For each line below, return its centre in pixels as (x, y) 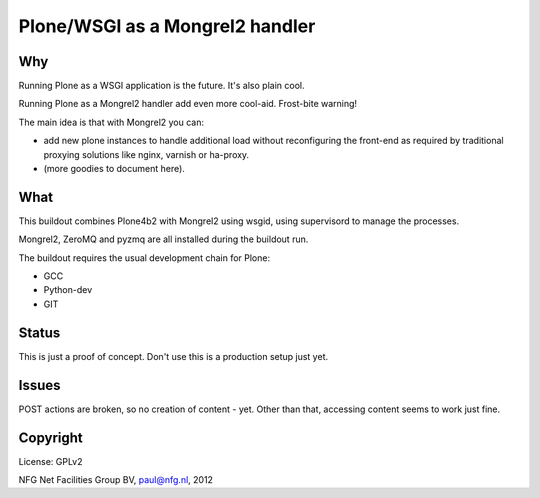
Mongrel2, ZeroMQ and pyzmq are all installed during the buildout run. (163, 239)
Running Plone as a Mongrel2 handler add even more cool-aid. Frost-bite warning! (188, 104)
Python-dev (68, 290)
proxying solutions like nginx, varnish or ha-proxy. (146, 154)
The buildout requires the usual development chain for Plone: (144, 257)
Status (39, 332)
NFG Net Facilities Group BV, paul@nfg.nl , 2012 (116, 479)
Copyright (51, 437)
